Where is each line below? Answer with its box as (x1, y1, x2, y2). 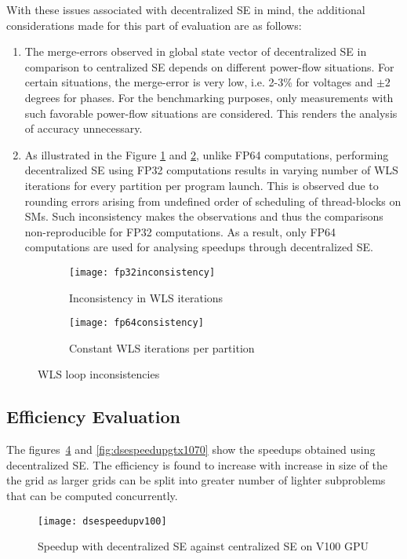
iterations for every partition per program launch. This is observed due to (24, 177, 379, 193)
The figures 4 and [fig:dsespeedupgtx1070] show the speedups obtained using (6, 441, 376, 458)
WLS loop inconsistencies (38, 366, 160, 382)
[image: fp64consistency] (69, 317, 204, 329)
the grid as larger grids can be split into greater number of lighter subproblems (6, 472, 386, 488)
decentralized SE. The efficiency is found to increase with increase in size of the (6, 456, 387, 473)
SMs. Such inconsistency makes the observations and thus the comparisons (24, 208, 383, 225)
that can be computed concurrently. (6, 487, 178, 503)
